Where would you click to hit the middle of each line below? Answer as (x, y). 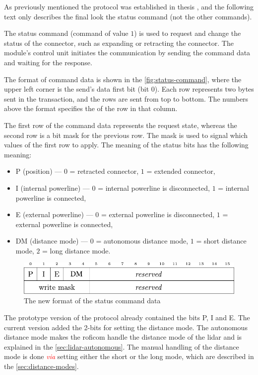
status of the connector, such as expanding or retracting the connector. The (119, 43)
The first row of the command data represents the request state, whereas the (121, 125)
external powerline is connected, (64, 224)
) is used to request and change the (188, 33)
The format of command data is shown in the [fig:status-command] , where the (123, 79)
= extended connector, (181, 171)
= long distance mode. (76, 250)
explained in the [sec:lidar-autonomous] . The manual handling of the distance (122, 346)
